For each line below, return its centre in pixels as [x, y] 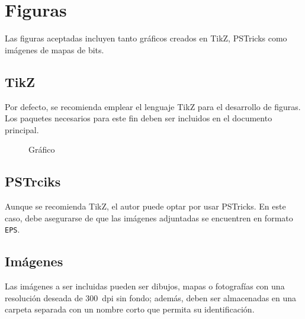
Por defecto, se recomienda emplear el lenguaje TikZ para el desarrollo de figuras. [153, 106]
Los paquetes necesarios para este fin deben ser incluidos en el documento [139, 118]
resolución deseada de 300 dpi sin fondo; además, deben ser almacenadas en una [151, 297]
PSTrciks [33, 181]
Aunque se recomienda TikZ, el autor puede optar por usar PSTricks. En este [145, 206]
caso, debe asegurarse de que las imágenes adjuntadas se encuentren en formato [149, 217]
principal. [22, 129]
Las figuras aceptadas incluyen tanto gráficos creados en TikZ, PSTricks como [146, 38]
